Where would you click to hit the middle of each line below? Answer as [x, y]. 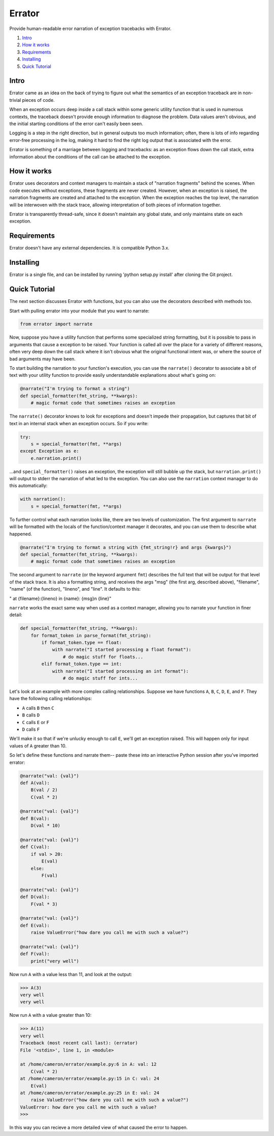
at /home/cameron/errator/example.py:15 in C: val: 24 [90, 1079]
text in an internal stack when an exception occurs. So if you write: [79, 423]
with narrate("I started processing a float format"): [122, 650]
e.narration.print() [56, 458]
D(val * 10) [46, 826]
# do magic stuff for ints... [100, 678]
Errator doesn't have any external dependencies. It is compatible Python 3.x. [89, 248]
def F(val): [35, 954]
